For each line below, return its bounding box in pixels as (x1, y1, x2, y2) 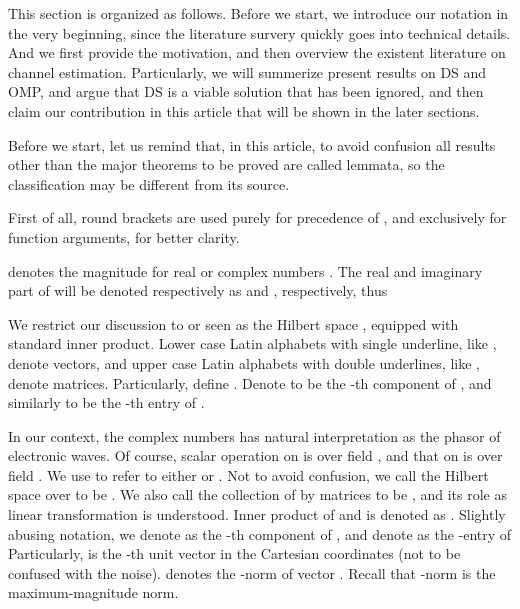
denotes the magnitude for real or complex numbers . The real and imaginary (8, 260, 483, 281)
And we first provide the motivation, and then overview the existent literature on (8, 42, 506, 63)
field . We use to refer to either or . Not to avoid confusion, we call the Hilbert (8, 464, 489, 485)
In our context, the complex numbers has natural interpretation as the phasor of (8, 425, 501, 446)
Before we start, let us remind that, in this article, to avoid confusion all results (8, 134, 496, 155)
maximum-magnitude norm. (8, 582, 179, 603)
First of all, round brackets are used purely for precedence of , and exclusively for (8, 207, 507, 228)
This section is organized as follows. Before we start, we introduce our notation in (8, 3, 509, 23)
